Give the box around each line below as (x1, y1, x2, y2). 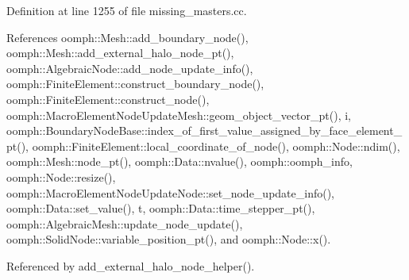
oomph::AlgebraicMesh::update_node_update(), (6, 215, 243, 232)
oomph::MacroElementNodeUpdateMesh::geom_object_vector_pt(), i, (6, 106, 351, 123)
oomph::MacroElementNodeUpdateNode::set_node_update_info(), (6, 184, 334, 201)
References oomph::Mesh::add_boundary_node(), (6, 29, 249, 45)
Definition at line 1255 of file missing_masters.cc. (6, 2, 247, 18)
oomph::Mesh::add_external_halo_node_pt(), (6, 44, 234, 61)
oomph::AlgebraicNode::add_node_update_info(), (6, 59, 253, 76)
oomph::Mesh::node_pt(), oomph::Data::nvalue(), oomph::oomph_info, (6, 153, 353, 170)
